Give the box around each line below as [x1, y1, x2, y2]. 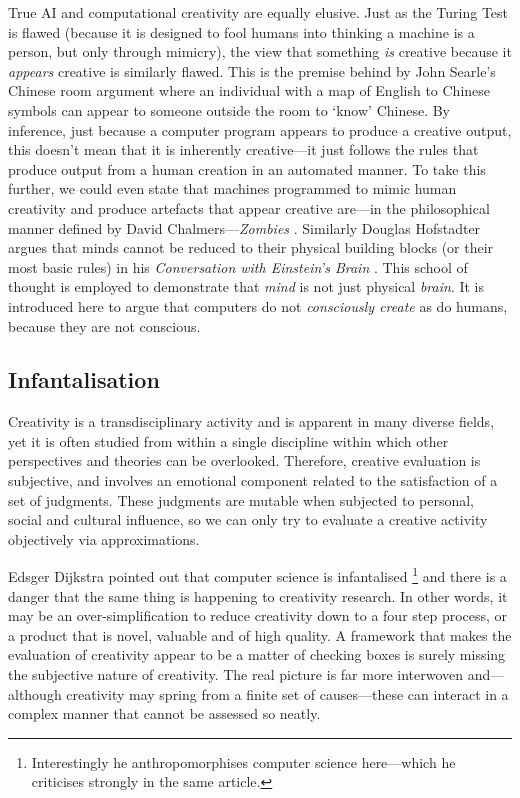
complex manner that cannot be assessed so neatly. [8, 703, 321, 724]
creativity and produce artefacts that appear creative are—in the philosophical [8, 197, 490, 218]
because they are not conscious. [8, 315, 201, 336]
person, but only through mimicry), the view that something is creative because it [8, 41, 512, 62]
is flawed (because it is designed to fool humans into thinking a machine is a [8, 21, 475, 42]
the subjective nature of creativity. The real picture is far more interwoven [8, 664, 464, 685]
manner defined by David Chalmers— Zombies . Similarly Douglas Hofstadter [8, 217, 481, 238]
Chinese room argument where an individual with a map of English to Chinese [8, 80, 491, 101]
